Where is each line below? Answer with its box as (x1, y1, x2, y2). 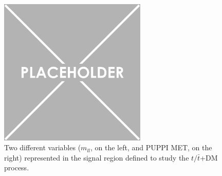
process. (4, 162, 29, 173)
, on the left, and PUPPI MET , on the (90, 142, 212, 153)
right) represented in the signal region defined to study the (4, 152, 189, 163)
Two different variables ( (4, 142, 81, 153)
